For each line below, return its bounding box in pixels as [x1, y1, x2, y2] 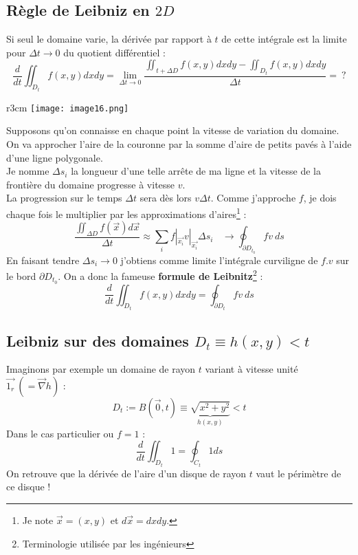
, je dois [303, 191, 337, 205]
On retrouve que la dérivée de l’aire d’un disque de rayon [6, 466, 247, 480]
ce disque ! [6, 479, 51, 494]
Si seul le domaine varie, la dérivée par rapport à [6, 32, 212, 46]
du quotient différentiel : [63, 45, 166, 59]
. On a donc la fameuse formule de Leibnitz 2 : [58, 267, 263, 283]
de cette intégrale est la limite [221, 32, 347, 46]
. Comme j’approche [210, 191, 296, 205]
